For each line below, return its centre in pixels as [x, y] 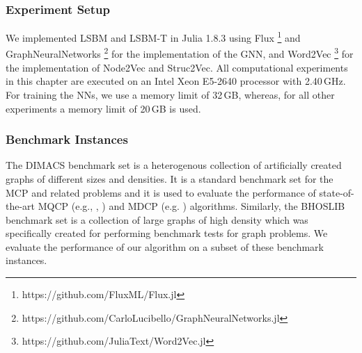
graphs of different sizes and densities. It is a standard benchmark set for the [170, 178]
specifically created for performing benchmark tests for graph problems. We [167, 233]
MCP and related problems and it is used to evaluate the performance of [161, 192]
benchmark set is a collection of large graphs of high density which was [157, 219]
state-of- [337, 192]
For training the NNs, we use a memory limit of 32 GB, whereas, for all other [170, 94]
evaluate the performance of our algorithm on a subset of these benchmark [165, 246]
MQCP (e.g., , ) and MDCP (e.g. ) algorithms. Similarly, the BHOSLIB [191, 206]
